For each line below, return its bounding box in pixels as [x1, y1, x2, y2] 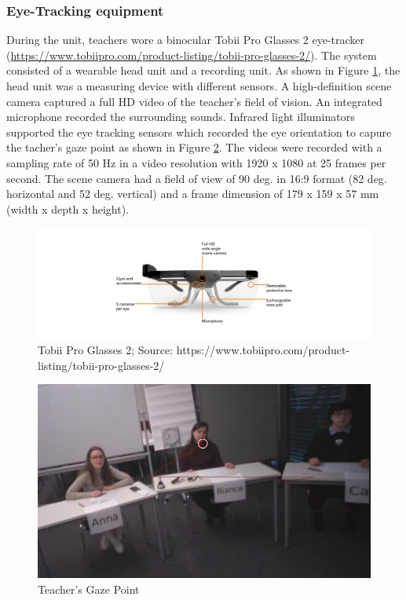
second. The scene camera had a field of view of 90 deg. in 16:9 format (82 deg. [6, 170, 387, 186]
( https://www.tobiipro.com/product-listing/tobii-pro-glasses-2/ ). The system [6, 46, 377, 63]
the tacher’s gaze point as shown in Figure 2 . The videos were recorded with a [6, 139, 382, 155]
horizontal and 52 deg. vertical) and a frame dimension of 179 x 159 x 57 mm [6, 185, 379, 202]
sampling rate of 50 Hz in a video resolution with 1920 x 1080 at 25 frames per [6, 154, 386, 170]
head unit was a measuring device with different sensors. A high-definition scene [6, 78, 392, 93]
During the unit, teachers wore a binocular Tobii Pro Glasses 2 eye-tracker [6, 31, 365, 48]
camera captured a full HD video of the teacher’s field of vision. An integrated [6, 93, 382, 109]
